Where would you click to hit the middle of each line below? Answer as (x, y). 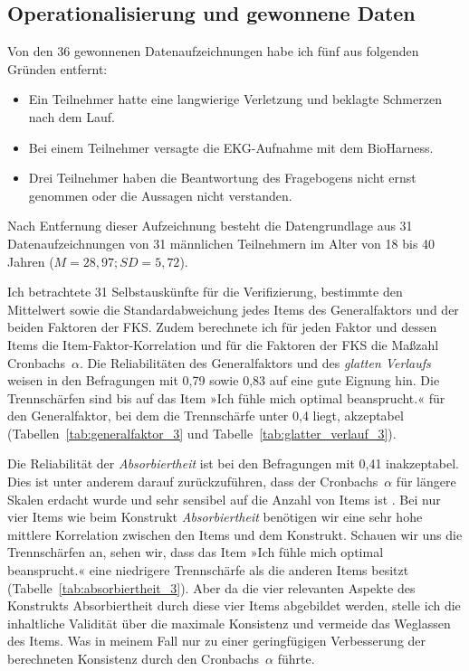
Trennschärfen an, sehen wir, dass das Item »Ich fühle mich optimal (196, 552)
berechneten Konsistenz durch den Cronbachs (134, 659)
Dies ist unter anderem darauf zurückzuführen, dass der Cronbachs (193, 482)
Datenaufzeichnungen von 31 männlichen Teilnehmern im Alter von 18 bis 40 (221, 243)
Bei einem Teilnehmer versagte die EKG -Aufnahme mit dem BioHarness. (231, 147)
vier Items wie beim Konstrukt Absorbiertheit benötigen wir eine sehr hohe (215, 517)
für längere (426, 482)
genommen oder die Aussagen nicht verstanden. (160, 195)
